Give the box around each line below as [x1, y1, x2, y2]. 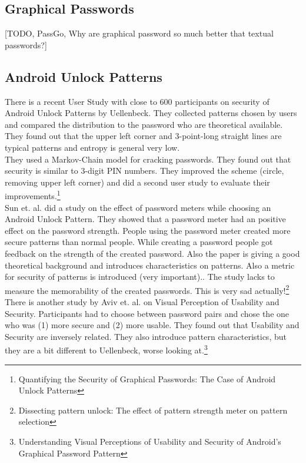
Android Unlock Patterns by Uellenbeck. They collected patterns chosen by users [5, 107, 297, 119]
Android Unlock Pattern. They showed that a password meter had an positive [5, 213, 286, 225]
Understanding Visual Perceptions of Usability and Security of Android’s [18, 435, 281, 447]
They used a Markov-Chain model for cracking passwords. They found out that [5, 153, 291, 165]
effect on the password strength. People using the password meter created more [5, 224, 291, 236]
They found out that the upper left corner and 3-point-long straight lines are [5, 130, 282, 142]
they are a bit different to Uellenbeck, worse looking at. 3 [5, 342, 208, 356]
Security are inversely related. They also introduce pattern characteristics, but [5, 330, 287, 342]
